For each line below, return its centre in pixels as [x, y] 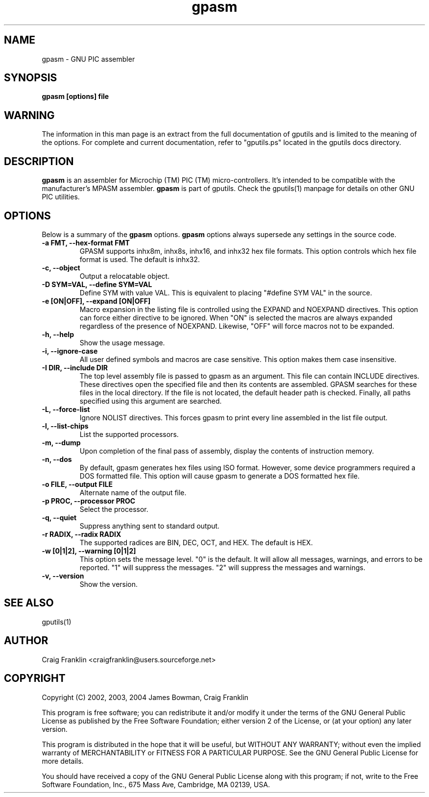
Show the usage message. [122, 342]
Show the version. [109, 584]
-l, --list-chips [65, 426]
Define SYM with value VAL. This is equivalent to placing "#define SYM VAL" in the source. [226, 292]
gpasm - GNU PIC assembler [88, 59]
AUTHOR [26, 641]
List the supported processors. [129, 434]
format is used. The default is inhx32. [140, 259]
